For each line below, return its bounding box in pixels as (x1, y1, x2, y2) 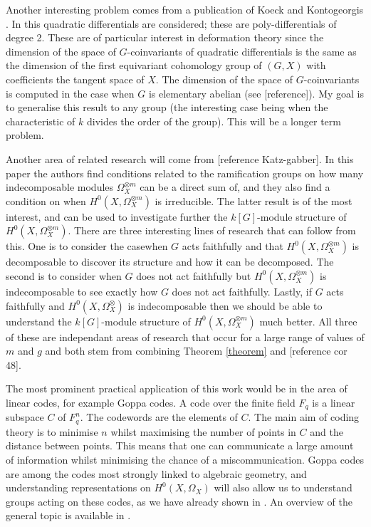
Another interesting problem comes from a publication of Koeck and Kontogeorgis (6, 2, 364, 16)
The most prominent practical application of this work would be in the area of (6, 381, 348, 396)
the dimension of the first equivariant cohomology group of (6, 58, 262, 73)
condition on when (6, 193, 86, 208)
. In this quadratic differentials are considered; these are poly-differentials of (6, 16, 337, 31)
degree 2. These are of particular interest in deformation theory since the (6, 30, 324, 45)
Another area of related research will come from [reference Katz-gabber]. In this (6, 151, 354, 166)
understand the (6, 313, 72, 328)
